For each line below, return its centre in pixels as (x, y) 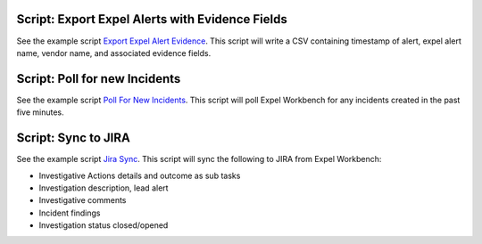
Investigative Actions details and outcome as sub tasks (140, 175)
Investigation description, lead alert (104, 188)
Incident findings (70, 213)
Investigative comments (83, 200)
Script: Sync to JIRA (74, 138)
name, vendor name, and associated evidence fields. (114, 53)
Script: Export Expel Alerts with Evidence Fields (152, 19)
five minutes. (40, 112)
